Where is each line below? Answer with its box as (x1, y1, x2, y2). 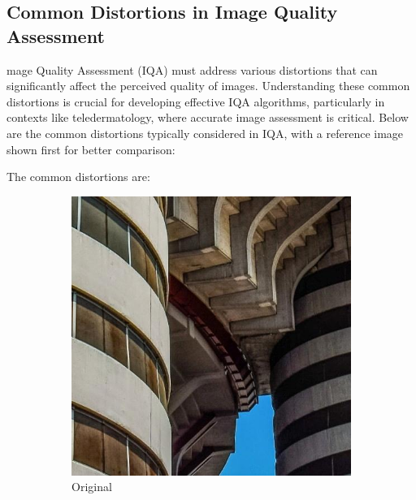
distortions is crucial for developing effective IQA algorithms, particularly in (6, 93, 385, 110)
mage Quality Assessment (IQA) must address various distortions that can (6, 61, 378, 78)
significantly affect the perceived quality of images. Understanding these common (6, 77, 410, 94)
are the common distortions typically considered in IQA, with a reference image (6, 124, 404, 141)
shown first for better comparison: (6, 140, 175, 157)
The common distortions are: (6, 168, 150, 185)
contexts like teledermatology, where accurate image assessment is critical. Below (6, 109, 409, 126)
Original (71, 478, 112, 495)
